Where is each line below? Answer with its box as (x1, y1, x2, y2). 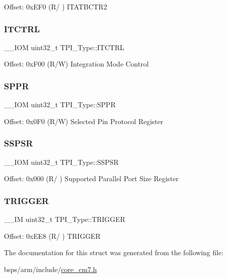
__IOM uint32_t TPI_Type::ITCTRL (4, 42, 124, 52)
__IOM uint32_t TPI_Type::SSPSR (4, 156, 119, 167)
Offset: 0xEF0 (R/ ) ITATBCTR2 (4, 1, 107, 11)
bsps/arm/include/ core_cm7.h (4, 264, 97, 274)
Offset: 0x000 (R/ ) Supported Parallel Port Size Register (4, 173, 179, 184)
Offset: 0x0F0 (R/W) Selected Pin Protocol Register (4, 116, 164, 126)
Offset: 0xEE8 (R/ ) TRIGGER (4, 230, 101, 241)
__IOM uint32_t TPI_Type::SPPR (4, 99, 116, 110)
